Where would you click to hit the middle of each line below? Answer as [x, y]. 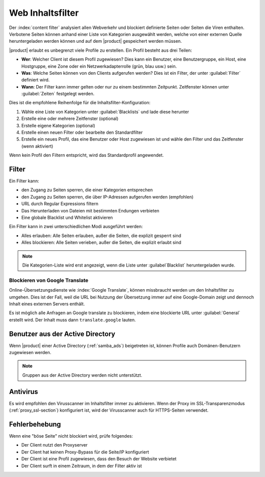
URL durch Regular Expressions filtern [60, 204]
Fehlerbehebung [35, 424]
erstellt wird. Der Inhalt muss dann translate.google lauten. [72, 320]
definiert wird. [36, 80]
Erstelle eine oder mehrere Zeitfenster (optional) [70, 119]
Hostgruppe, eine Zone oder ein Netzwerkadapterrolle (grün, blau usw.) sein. [99, 66]
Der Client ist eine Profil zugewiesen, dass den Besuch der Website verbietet [99, 459]
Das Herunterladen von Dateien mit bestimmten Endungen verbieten [90, 210]
